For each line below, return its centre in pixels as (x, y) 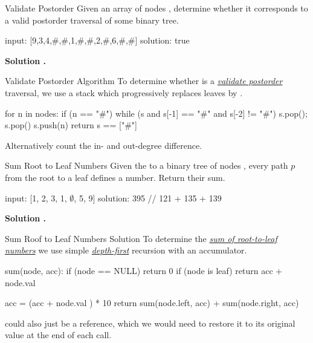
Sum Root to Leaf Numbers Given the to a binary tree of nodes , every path (147, 165)
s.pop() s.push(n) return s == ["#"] (71, 125)
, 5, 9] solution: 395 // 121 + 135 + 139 (148, 198)
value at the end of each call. (58, 335)
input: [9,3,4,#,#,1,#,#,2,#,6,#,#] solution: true (97, 40)
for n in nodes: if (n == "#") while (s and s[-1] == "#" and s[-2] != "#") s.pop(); (156, 113)
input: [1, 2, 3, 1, (36, 198)
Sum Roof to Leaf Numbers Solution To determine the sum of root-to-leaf (141, 238)
